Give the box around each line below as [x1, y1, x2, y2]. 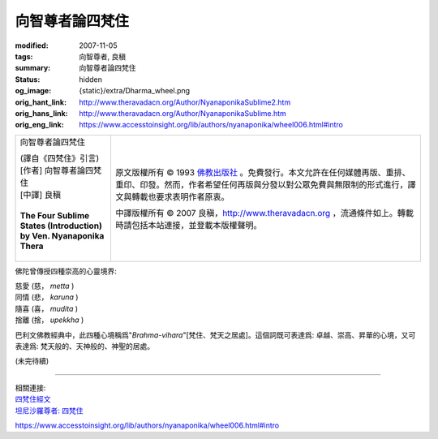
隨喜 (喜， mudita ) [15, 303, 79, 313]
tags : [15, 51, 33, 61]
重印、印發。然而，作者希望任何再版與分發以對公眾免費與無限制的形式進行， [115, 179, 409, 190]
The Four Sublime [19, 209, 90, 221]
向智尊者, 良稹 [79, 51, 126, 61]
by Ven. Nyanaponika [19, 230, 105, 241]
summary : [15, 63, 51, 73]
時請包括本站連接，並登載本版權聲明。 [115, 219, 263, 230]
